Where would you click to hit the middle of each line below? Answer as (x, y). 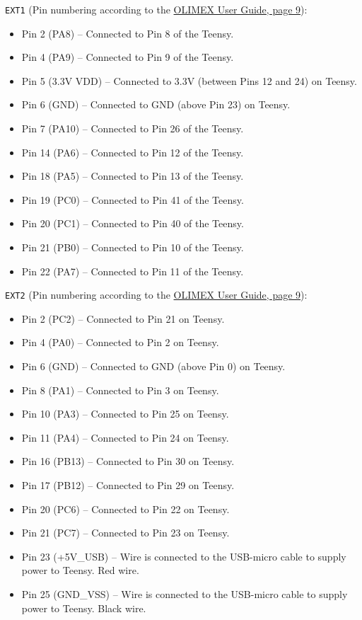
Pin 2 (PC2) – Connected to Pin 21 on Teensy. (123, 318)
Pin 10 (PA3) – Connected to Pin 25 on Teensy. (125, 414)
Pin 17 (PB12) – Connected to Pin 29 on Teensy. (128, 485)
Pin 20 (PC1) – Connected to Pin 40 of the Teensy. (133, 223)
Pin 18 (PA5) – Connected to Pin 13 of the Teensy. (133, 176)
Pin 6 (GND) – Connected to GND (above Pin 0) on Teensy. (153, 366)
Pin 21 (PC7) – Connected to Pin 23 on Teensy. (125, 533)
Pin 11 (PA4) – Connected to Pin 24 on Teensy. (125, 437)
